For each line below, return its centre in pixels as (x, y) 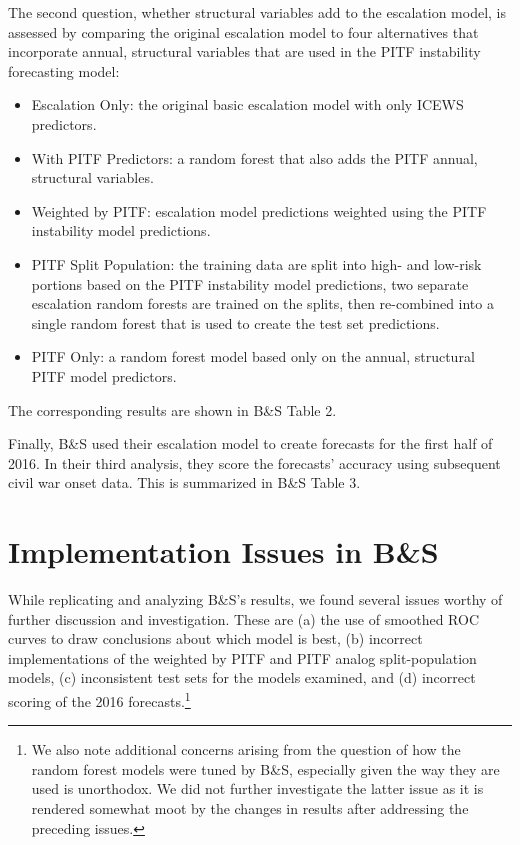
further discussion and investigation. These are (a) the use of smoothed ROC (244, 618)
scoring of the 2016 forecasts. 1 (99, 699)
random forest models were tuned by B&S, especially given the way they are (265, 768)
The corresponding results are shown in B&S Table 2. (172, 409)
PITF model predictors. (104, 375)
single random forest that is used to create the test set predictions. (235, 322)
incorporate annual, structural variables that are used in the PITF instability (244, 51)
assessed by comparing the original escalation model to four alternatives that (243, 31)
